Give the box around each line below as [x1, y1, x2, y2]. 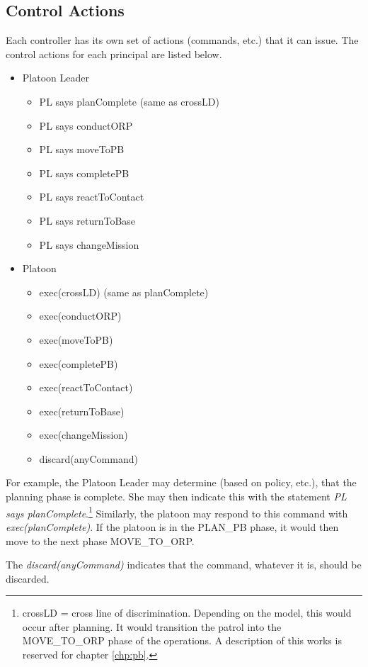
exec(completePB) [39, 356, 118, 371]
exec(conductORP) [39, 308, 122, 323]
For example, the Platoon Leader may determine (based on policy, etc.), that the [6, 475, 357, 490]
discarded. [6, 571, 50, 585]
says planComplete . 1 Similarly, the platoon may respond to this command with [6, 503, 348, 520]
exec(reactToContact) [39, 380, 133, 395]
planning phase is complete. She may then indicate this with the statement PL [6, 489, 347, 504]
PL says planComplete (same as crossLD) [39, 94, 219, 108]
